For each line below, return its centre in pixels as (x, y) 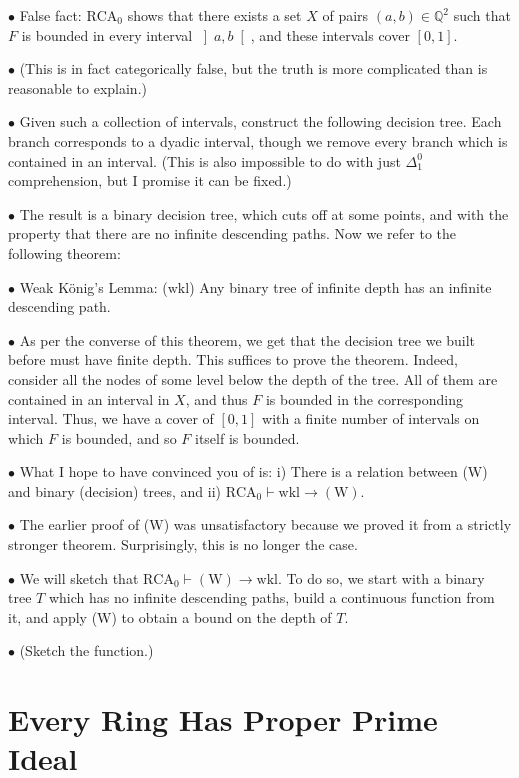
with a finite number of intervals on (371, 418)
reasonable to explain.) (77, 87)
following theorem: (64, 252)
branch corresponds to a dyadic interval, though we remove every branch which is (258, 140)
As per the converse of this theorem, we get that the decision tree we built (247, 339)
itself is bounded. (247, 437)
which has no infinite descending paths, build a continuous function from (271, 597)
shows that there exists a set (214, 15)
